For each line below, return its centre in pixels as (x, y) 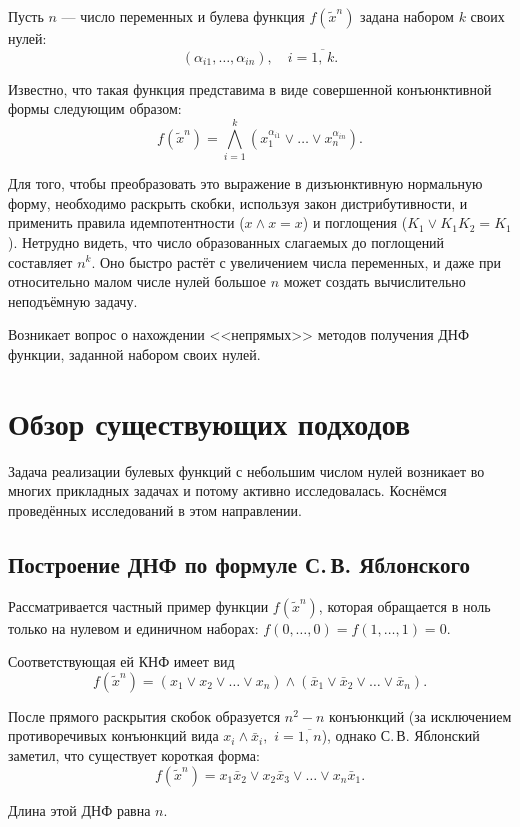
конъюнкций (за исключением (420, 715)
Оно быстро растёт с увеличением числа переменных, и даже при (300, 261)
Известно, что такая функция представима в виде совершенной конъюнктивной (250, 88)
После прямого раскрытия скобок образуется (144, 715)
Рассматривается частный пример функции (138, 605)
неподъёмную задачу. (73, 300)
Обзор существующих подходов (209, 422)
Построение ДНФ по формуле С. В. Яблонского (239, 563)
